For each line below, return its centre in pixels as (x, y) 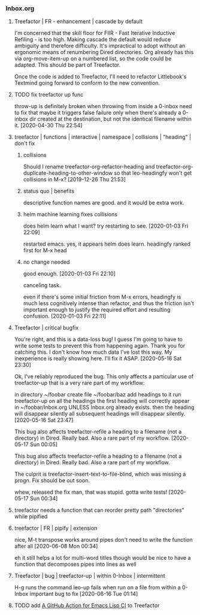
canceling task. (42, 285)
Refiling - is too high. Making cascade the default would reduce (93, 40)
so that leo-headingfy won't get (153, 173)
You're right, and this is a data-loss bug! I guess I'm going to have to (99, 339)
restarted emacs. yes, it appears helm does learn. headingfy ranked (107, 244)
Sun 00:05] (44, 444)
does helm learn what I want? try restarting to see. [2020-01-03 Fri (106, 226)
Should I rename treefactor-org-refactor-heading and (89, 167)
